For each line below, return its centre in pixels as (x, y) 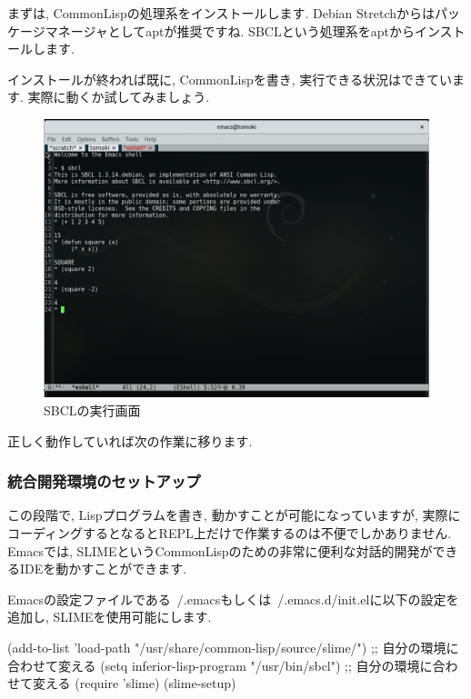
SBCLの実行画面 (92, 409)
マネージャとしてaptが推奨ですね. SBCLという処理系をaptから (230, 30)
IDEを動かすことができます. (103, 569)
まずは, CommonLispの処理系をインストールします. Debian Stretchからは (221, 13)
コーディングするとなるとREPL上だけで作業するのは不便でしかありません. (230, 532)
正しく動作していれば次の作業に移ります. (130, 440)
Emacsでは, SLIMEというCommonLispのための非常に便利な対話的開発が (220, 550)
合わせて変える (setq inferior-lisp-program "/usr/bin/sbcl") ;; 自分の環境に (220, 665)
